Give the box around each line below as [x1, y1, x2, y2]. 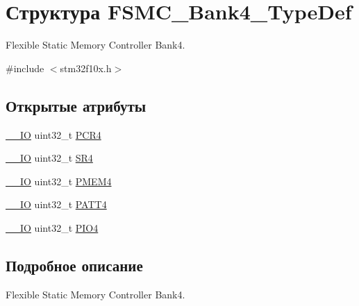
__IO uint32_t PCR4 [6, 127, 101, 142]
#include [6, 60, 44, 75]
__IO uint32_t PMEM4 [6, 173, 112, 188]
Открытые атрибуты [6, 94, 147, 116]
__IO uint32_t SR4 [6, 151, 93, 165]
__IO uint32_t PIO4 [6, 220, 99, 235]
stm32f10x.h [60, 60, 112, 75]
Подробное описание [6, 254, 143, 275]
